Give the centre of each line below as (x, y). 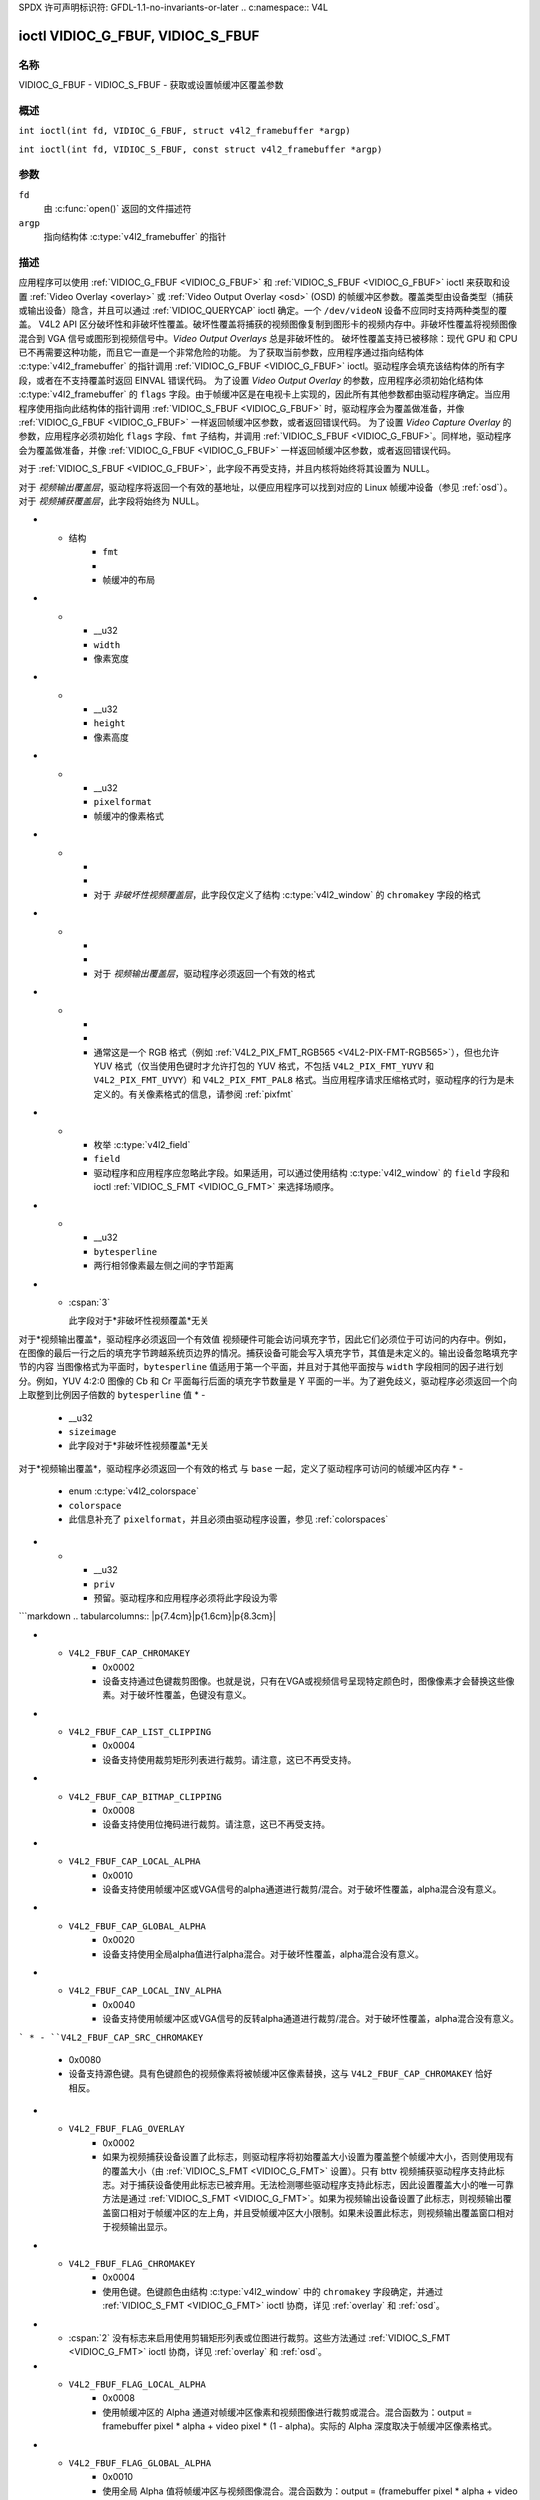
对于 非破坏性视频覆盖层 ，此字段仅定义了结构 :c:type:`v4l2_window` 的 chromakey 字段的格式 (287, 894)
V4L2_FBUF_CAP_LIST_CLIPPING (140, 1732)
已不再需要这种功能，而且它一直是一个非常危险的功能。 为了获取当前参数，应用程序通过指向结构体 (221, 352)
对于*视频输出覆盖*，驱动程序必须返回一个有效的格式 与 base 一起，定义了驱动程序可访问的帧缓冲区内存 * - (241, 1468)
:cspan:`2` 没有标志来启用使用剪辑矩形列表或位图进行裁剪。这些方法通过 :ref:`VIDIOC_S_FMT (259, 2337)
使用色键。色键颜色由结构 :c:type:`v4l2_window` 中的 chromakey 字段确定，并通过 (273, 2291)
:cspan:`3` (89, 1302)
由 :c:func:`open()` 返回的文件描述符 (117, 209)
